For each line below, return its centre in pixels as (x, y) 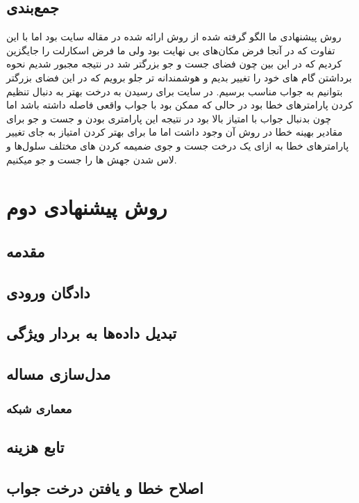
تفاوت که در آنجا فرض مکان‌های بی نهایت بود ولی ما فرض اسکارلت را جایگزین (171, 50)
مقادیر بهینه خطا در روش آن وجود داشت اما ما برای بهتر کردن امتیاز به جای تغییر (175, 132)
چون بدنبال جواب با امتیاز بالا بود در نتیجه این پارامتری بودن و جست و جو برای (169, 118)
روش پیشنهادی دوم (87, 207)
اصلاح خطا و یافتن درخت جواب (105, 487)
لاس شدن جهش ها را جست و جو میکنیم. (92, 159)
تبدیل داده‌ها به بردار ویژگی (92, 333)
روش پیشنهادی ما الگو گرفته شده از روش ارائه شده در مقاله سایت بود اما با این (174, 37)
